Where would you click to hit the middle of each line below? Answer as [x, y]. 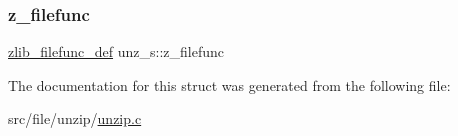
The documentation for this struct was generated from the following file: [229, 84]
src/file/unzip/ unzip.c [75, 118]
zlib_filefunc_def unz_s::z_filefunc [116, 51]
